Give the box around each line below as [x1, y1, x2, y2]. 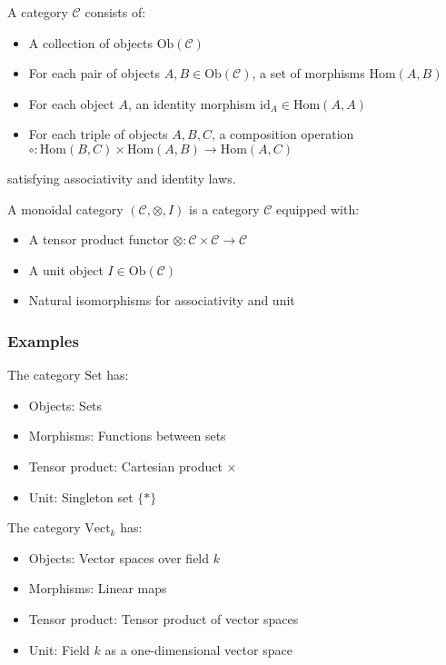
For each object [28, 94, 114, 113]
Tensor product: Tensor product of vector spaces [28, 609, 299, 628]
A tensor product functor [28, 230, 169, 249]
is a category [189, 199, 260, 218]
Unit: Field [28, 640, 90, 659]
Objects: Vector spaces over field [28, 548, 210, 567]
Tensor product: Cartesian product [28, 456, 223, 475]
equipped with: [276, 199, 360, 218]
